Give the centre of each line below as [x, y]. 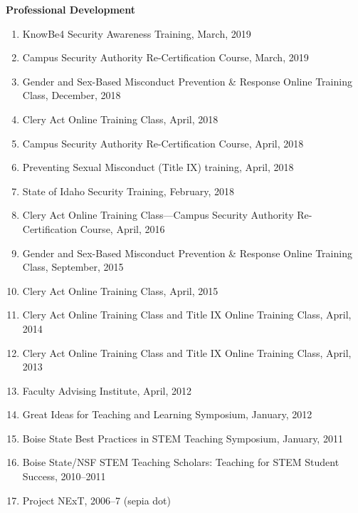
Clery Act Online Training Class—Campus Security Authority [158, 215]
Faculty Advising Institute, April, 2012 [107, 390]
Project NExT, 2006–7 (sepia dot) [96, 500]
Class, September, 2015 [73, 267]
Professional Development [70, 9]
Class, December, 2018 [72, 95]
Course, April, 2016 [122, 228]
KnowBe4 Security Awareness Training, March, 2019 [137, 33]
